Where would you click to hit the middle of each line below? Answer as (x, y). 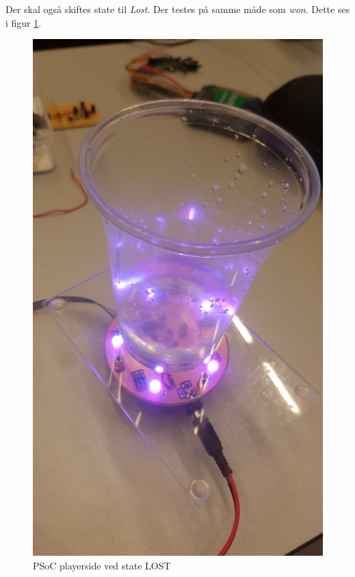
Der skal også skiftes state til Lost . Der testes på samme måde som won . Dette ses (178, 9)
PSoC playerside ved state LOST (102, 565)
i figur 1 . (24, 22)
